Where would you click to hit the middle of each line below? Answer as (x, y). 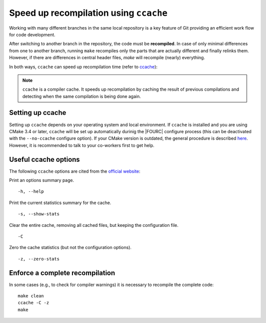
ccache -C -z (33, 303)
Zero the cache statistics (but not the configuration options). (70, 248)
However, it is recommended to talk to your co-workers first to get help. (82, 145)
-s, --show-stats (39, 214)
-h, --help (31, 192)
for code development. (32, 35)
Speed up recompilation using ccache (88, 13)
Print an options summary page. (42, 180)
